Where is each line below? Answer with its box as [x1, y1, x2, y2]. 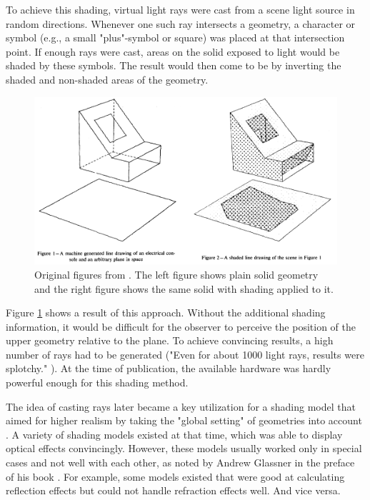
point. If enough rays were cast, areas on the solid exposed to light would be [6, 44, 340, 59]
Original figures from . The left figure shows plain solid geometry [34, 266, 319, 281]
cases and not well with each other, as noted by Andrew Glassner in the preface [6, 455, 355, 470]
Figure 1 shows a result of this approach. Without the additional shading [6, 305, 326, 320]
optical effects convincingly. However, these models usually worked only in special [6, 441, 362, 456]
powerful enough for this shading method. [6, 375, 189, 390]
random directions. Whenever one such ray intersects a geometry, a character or [6, 16, 356, 31]
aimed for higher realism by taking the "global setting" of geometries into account [6, 413, 362, 428]
